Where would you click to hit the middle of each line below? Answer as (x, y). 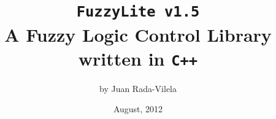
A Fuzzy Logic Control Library (138, 34)
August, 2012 (138, 109)
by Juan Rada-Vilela (138, 88)
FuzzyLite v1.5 (138, 12)
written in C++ (138, 58)
